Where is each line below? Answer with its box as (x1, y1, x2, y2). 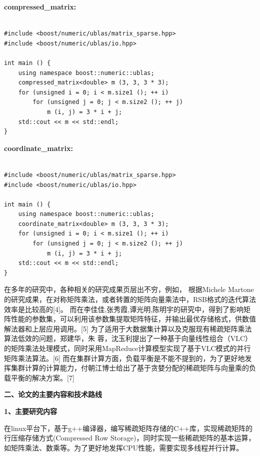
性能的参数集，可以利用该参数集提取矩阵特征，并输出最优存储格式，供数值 (10, 313, 256, 324)
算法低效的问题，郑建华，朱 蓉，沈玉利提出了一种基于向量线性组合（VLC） (4, 333, 252, 343)
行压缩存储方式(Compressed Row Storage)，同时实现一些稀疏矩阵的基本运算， (4, 432, 255, 443)
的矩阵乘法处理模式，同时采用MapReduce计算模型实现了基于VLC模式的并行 (4, 343, 251, 353)
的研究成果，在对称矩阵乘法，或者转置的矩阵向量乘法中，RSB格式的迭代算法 (4, 294, 256, 304)
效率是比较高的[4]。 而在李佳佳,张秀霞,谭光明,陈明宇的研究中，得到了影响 (4, 303, 244, 314)
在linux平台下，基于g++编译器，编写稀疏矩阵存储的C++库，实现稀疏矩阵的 (4, 422, 253, 433)
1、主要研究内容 (4, 405, 57, 416)
